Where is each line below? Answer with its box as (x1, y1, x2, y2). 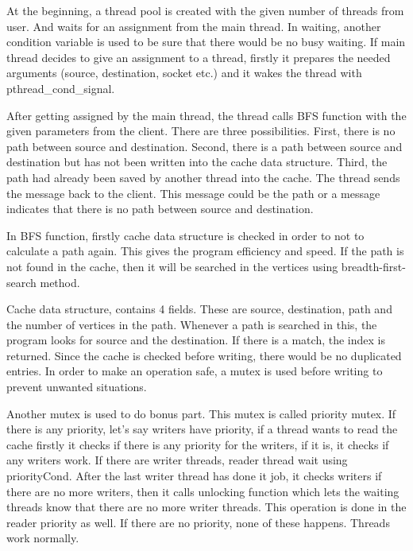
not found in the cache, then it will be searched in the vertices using (6, 258, 338, 274)
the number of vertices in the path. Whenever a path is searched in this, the (6, 316, 377, 332)
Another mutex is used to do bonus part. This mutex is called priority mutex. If (6, 405, 396, 421)
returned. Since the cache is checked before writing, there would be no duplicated (6, 347, 402, 363)
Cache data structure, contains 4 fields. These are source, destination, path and (6, 301, 392, 317)
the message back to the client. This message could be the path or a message (6, 184, 380, 201)
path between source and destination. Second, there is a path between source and (6, 138, 403, 154)
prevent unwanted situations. (6, 378, 147, 395)
